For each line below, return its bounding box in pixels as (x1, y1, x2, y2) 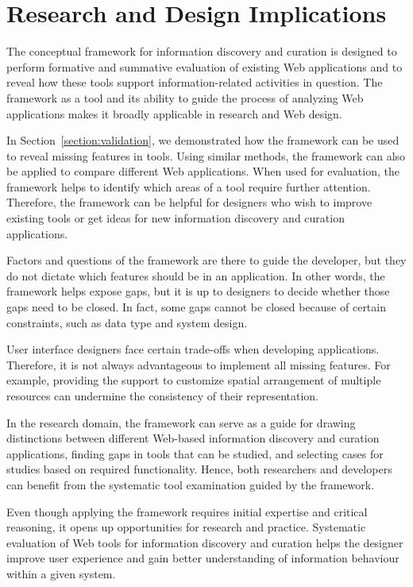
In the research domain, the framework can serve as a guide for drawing (6, 414, 356, 431)
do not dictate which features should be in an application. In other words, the (6, 267, 385, 284)
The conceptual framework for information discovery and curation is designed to (6, 43, 397, 60)
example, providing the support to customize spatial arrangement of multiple (6, 372, 381, 388)
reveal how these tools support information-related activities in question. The (6, 74, 383, 91)
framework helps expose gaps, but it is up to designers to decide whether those (6, 283, 390, 299)
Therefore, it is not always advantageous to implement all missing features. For (6, 356, 391, 373)
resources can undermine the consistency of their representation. (6, 388, 318, 404)
